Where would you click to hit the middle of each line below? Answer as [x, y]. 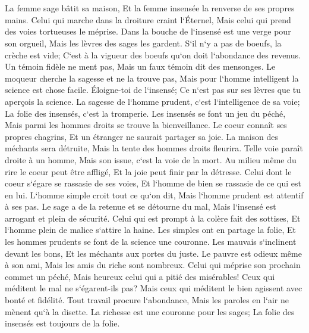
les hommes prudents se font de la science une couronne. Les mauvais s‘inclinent [151, 242]
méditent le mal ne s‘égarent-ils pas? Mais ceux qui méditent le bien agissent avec [154, 288]
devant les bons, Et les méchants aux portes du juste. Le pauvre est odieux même [153, 253]
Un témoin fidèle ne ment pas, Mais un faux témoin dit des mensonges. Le [140, 66]
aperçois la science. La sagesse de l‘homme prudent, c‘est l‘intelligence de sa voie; [152, 101]
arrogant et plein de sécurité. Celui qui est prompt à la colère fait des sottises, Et [153, 218]
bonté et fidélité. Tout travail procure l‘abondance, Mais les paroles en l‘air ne [147, 300]
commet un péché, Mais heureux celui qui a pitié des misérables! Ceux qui [140, 276]
